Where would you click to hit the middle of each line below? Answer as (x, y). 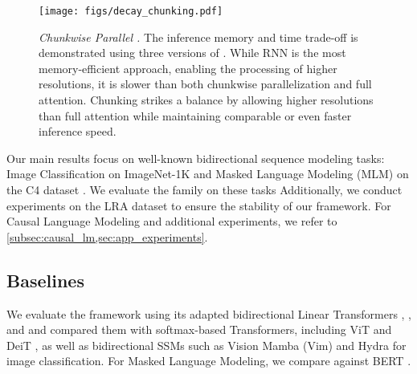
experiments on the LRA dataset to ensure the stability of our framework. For (199, 205)
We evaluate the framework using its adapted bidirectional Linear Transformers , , (209, 313)
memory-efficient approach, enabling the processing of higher (188, 68)
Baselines (45, 280)
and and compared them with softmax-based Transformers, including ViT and (199, 329)
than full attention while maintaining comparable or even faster (195, 115)
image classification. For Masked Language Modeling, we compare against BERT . (209, 361)
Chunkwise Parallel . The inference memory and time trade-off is (198, 37)
